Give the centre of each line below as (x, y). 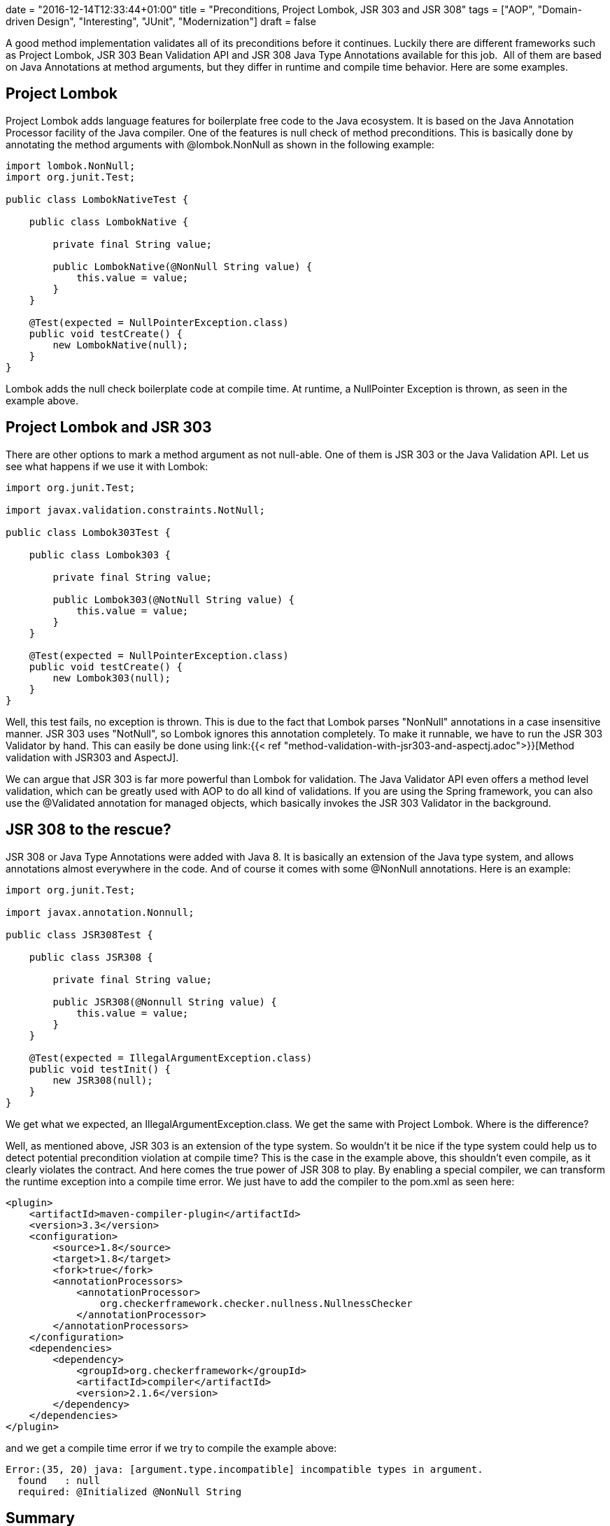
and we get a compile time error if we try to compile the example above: (171, 1448)
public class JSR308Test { (79, 934)
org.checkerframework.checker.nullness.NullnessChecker (256, 1303)
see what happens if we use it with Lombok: (107, 466)
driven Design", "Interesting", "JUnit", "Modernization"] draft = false (161, 21)
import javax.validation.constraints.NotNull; (135, 510)
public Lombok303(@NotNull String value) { (174, 599)
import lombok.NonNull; (71, 165)
